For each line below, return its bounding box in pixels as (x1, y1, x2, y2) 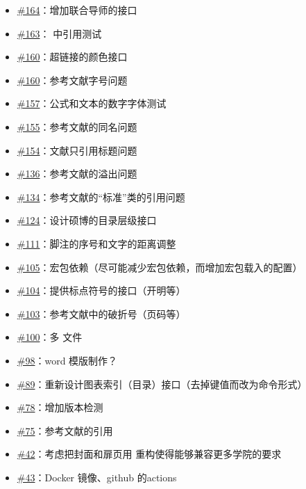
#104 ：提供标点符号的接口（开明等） (17, 283, 186, 298)
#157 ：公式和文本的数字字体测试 (17, 96, 167, 111)
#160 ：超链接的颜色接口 (17, 49, 128, 64)
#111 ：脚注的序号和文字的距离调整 (17, 236, 176, 250)
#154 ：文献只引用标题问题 (17, 143, 137, 157)
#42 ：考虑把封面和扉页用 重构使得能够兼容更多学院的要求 (17, 447, 282, 461)
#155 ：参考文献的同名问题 (17, 119, 137, 134)
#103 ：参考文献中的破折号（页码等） (17, 306, 186, 321)
